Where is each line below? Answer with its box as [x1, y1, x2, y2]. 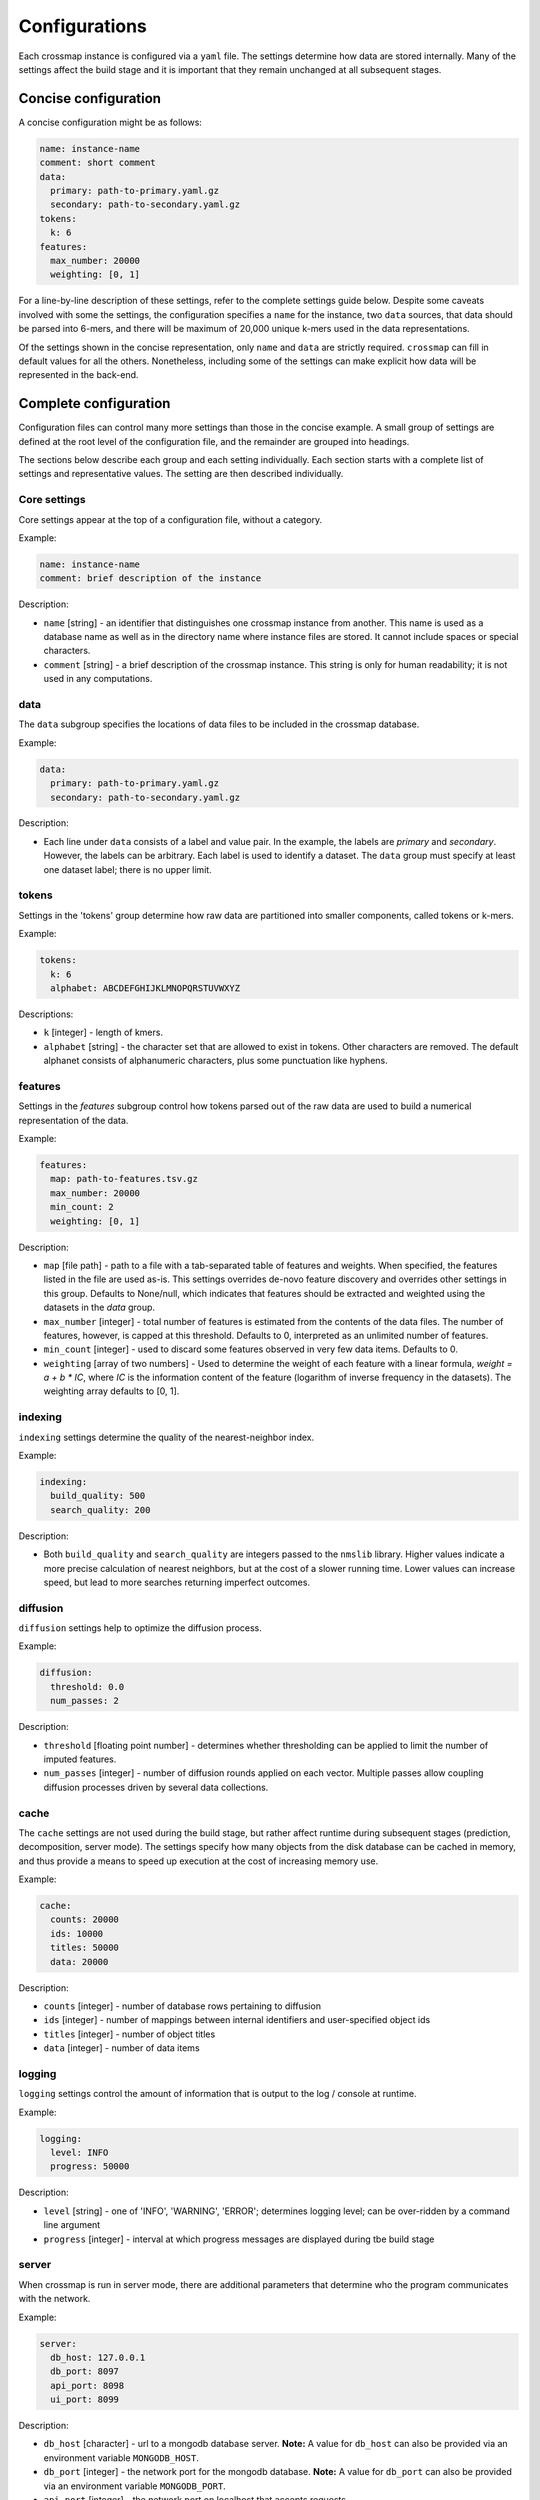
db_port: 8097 [50, 2366, 120, 2377]
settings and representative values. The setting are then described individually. [18, 468, 344, 480]
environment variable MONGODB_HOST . [43, 2451, 199, 2464]
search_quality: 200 [50, 1504, 151, 1515]
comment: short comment [39, 157, 157, 169]
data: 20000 [50, 1956, 109, 1967]
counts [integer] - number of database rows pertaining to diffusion [43, 2000, 322, 2012]
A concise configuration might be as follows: [18, 116, 202, 128]
